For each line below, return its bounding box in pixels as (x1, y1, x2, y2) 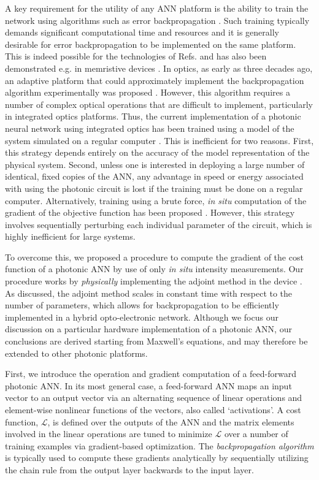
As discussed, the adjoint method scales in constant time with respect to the (5, 286, 293, 299)
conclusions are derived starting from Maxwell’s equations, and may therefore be (5, 335, 308, 348)
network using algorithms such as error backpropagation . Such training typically (5, 13, 310, 26)
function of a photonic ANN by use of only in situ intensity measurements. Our (5, 262, 304, 275)
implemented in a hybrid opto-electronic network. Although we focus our (5, 310, 279, 323)
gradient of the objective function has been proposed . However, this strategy (5, 206, 295, 219)
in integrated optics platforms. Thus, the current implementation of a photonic (5, 110, 301, 123)
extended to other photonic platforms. (5, 346, 148, 359)
